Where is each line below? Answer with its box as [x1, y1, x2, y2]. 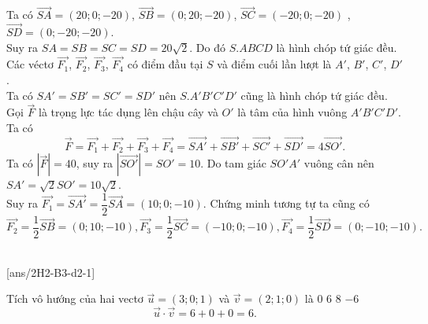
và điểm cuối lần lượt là [217, 56, 332, 72]
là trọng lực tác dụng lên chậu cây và [38, 104, 218, 120]
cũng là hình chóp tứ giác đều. [240, 87, 388, 103]
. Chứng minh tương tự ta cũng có [203, 195, 370, 212]
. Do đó [189, 39, 226, 55]
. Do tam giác [200, 155, 266, 171]
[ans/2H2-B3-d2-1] [6, 263, 95, 280]
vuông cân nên [303, 155, 374, 171]
